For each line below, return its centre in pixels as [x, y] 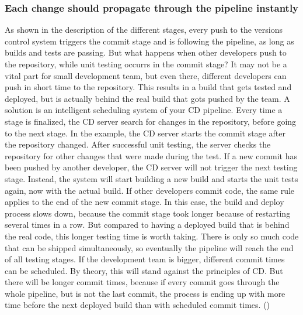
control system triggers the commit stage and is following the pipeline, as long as [149, 41]
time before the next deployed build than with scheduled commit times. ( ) [137, 305]
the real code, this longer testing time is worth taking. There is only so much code [152, 236]
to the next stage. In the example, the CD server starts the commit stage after [145, 133]
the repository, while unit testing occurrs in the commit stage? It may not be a [146, 64]
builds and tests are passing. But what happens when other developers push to [146, 52]
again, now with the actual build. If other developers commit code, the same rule [150, 190]
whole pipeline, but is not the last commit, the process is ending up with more [145, 293]
